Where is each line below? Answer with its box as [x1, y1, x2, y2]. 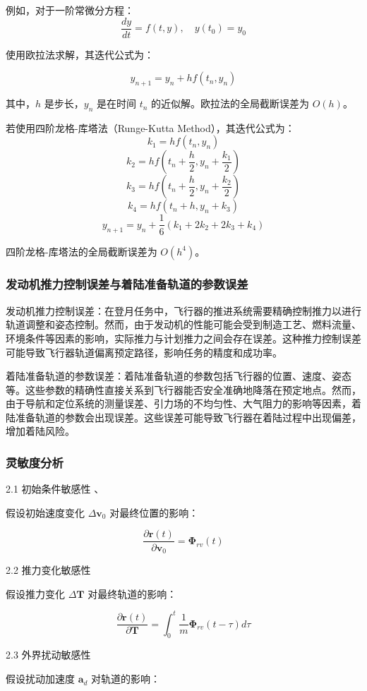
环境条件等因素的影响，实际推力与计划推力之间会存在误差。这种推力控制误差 [6, 330, 361, 345]
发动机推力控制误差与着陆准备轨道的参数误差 [6, 275, 248, 293]
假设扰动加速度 [6, 671, 75, 686]
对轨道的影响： [91, 671, 161, 686]
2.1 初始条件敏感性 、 [6, 481, 104, 496]
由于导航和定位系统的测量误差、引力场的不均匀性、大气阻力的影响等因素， [6, 396, 351, 411]
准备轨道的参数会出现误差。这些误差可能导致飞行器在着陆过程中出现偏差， [15, 409, 361, 424]
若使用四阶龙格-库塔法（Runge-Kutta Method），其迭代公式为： [6, 120, 295, 135]
